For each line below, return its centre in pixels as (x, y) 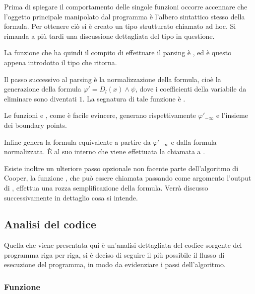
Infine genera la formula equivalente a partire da (77, 142)
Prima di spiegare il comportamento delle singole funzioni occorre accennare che (126, 6)
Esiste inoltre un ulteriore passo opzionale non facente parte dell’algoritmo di (121, 168)
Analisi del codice (50, 224)
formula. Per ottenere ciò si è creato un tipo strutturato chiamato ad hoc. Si (120, 26)
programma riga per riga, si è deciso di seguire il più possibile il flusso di (114, 254)
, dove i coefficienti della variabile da (191, 89)
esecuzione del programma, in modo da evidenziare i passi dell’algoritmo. (115, 264)
